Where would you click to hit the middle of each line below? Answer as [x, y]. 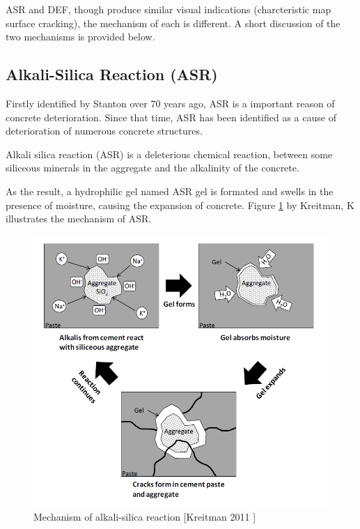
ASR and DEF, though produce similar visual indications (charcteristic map [169, 9]
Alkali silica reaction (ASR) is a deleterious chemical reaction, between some [169, 154]
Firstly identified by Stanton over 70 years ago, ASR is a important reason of [170, 103]
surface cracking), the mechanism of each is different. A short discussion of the [173, 23]
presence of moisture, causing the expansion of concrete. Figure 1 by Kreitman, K [180, 205]
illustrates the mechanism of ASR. [79, 219]
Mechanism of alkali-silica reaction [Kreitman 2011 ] [145, 516]
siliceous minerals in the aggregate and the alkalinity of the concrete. [152, 168]
